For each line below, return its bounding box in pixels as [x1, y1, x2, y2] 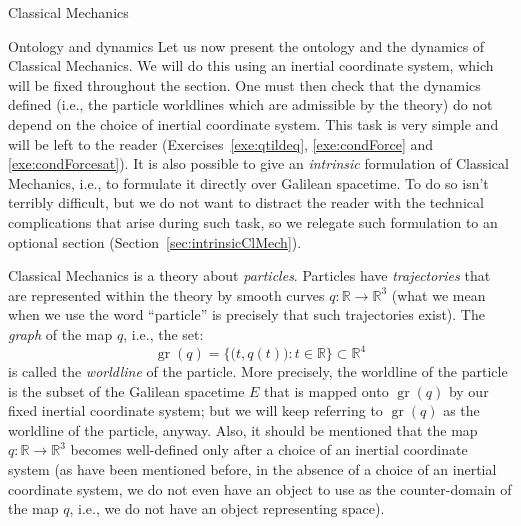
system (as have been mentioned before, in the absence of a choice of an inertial [8, 458, 497, 479]
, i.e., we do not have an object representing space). [69, 498, 385, 519]
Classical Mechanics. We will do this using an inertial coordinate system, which [8, 55, 494, 76]
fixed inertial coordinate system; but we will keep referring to [8, 400, 383, 421]
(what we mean [391, 284, 486, 305]
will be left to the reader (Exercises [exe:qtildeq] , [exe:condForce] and [8, 133, 434, 154]
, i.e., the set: [123, 323, 204, 344]
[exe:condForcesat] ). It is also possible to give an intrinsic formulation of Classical [8, 153, 509, 174]
